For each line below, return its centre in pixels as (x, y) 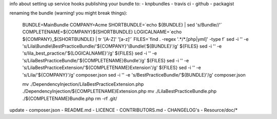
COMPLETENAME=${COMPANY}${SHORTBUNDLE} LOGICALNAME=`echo (102, 32)
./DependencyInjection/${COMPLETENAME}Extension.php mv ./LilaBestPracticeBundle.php (120, 91)
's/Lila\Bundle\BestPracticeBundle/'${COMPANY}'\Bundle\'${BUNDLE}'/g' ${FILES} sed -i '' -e (122, 46)
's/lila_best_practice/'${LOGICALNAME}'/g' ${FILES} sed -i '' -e (90, 53)
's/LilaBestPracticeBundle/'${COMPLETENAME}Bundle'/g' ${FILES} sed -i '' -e (106, 60)
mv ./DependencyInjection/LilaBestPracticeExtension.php (83, 84)
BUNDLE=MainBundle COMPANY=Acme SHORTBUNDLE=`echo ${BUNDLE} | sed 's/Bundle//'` (122, 25)
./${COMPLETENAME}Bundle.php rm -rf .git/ (70, 98)
